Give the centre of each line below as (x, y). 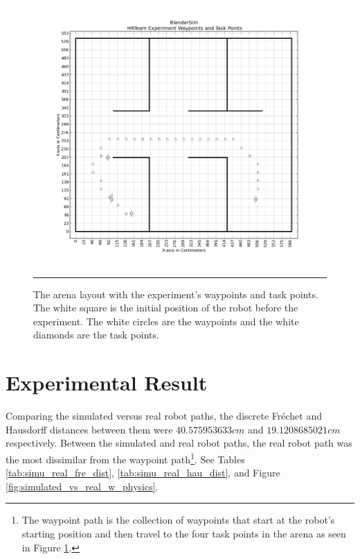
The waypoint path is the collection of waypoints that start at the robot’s (178, 520)
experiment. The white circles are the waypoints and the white (166, 321)
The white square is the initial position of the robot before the (166, 308)
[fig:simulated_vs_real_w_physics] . (82, 486)
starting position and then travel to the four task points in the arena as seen (184, 533)
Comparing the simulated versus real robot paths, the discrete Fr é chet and (164, 416)
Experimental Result (107, 382)
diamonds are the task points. (96, 335)
